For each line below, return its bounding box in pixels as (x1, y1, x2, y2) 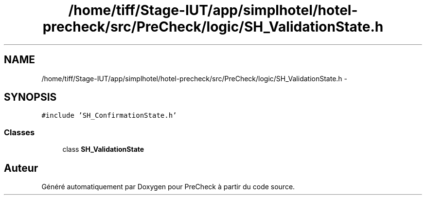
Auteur (4, 162, 38, 174)
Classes (4, 127, 35, 137)
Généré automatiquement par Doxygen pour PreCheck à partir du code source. (41, 182, 295, 191)
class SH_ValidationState (62, 145, 144, 154)
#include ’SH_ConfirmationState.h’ (41, 111, 177, 120)
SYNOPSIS (4, 91, 57, 104)
